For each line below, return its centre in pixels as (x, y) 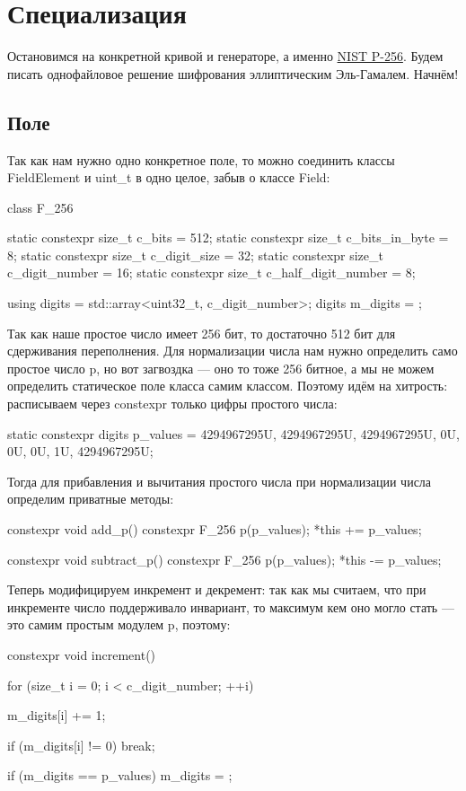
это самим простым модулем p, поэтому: (119, 624)
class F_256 (40, 207)
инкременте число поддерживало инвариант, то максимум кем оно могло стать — (231, 606)
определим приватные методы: (91, 499)
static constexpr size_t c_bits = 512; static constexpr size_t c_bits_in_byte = (228, 237)
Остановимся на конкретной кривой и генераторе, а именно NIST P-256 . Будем (225, 56)
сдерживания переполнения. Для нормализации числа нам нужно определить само (233, 351)
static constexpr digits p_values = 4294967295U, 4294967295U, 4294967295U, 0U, (233, 433)
